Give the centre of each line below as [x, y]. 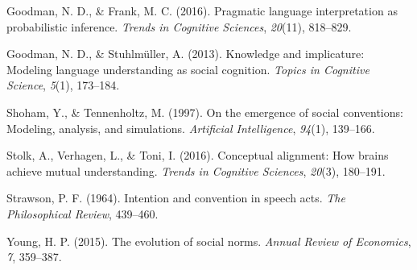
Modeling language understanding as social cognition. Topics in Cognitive [188, 69]
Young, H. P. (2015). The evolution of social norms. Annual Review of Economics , [209, 241]
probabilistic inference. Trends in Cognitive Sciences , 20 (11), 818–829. [179, 26]
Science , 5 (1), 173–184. [63, 85]
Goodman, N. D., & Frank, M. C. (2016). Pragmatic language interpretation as [202, 10]
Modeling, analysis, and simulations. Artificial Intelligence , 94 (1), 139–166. [191, 128]
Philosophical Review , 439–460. [83, 213]
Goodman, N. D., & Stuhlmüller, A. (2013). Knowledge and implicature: [186, 54]
